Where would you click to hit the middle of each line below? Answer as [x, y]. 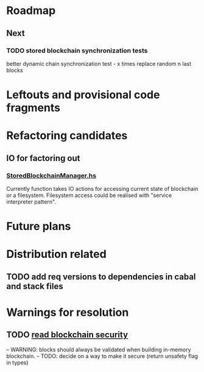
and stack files [35, 286]
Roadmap [31, 11]
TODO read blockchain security [67, 335]
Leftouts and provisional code [83, 95]
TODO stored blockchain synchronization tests [77, 51]
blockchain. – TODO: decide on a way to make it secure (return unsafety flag [102, 356]
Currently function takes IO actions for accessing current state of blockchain [102, 188]
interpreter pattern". [31, 201]
